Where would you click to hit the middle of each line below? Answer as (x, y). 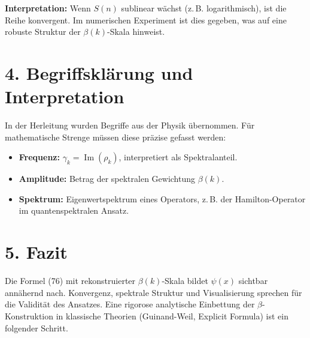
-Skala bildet (185, 281)
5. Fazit (36, 252)
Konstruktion (29, 315)
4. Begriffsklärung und (99, 72)
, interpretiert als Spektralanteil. (178, 157)
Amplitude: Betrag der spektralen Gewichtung (107, 179)
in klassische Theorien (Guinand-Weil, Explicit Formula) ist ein (172, 315)
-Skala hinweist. (136, 32)
